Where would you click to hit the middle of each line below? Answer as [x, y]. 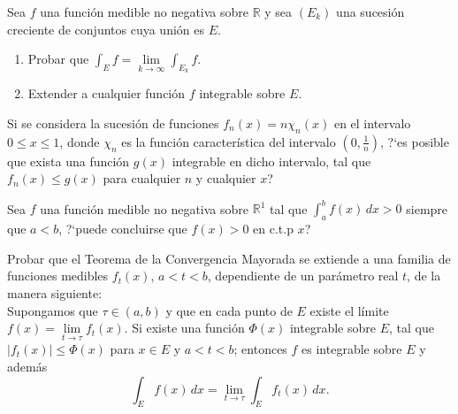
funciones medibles [58, 276]
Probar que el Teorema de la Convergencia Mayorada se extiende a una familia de [229, 258]
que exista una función [69, 161]
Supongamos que [53, 310]
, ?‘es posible [415, 141]
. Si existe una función [184, 328]
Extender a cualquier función [107, 93]
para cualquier [142, 178]
